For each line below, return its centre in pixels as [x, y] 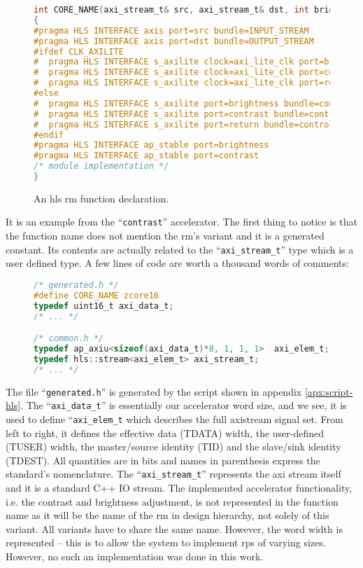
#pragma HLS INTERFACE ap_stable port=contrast [147, 156]
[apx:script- [329, 391]
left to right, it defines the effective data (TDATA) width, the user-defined [165, 432]
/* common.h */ [69, 339]
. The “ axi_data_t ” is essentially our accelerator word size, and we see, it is [184, 405]
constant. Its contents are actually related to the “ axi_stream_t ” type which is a [180, 249]
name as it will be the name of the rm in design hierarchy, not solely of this [168, 515]
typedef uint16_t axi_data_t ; [104, 306]
